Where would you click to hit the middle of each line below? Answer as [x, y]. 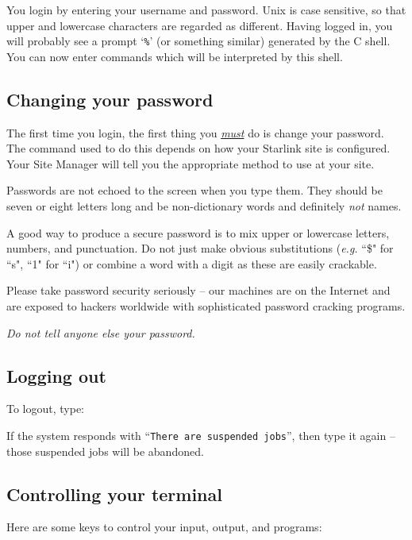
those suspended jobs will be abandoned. [105, 451]
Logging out [56, 375]
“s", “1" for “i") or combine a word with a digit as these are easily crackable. [192, 263]
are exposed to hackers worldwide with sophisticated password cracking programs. [206, 305]
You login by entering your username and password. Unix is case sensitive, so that [206, 10]
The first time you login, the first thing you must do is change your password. [195, 132]
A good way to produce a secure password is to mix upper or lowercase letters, [198, 232]
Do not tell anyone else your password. [101, 332]
